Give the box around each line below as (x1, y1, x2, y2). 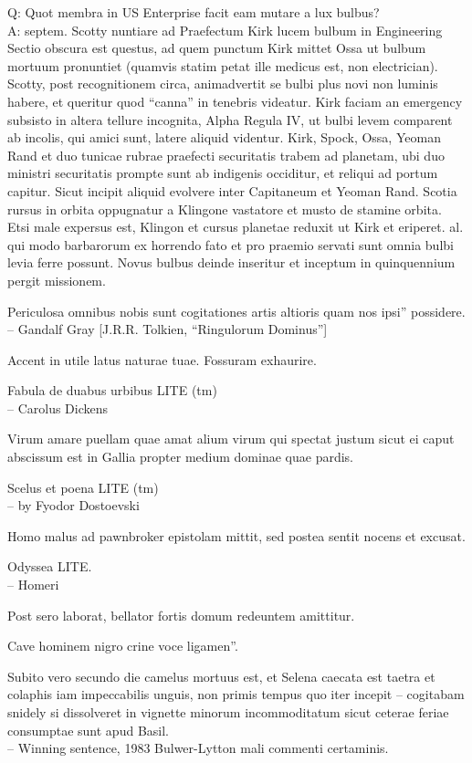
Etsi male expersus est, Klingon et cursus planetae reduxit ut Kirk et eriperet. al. (7, 217, 464, 236)
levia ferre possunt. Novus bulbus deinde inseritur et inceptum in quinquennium (7, 253, 456, 272)
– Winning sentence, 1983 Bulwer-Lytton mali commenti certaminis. (7, 738, 389, 758)
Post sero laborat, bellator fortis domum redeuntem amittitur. (7, 605, 355, 624)
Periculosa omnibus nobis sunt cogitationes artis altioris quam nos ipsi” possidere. (7, 301, 466, 320)
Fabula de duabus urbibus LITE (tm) (7, 381, 217, 400)
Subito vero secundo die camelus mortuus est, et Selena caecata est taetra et (7, 666, 435, 685)
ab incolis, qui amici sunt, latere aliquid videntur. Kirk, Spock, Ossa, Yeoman (7, 128, 441, 147)
